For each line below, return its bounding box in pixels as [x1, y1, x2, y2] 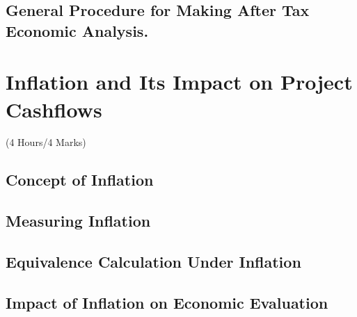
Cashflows [6, 95, 102, 123]
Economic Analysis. [6, 19, 149, 41]
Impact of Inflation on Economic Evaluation [6, 291, 328, 313]
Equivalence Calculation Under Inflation [6, 251, 301, 273]
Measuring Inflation [6, 210, 151, 231]
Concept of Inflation [6, 169, 154, 190]
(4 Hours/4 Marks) [6, 135, 86, 149]
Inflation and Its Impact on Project [6, 67, 353, 96]
